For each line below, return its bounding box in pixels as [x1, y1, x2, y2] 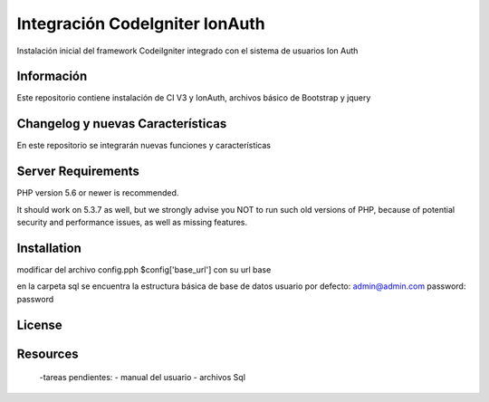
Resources [16, 346, 79, 361]
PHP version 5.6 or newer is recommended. [16, 187, 179, 198]
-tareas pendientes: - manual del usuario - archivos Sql [39, 372, 246, 383]
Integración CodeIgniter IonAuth [16, 14, 266, 33]
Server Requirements [16, 164, 140, 179]
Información [16, 69, 88, 84]
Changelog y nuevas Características [16, 116, 227, 131]
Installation [16, 240, 81, 255]
